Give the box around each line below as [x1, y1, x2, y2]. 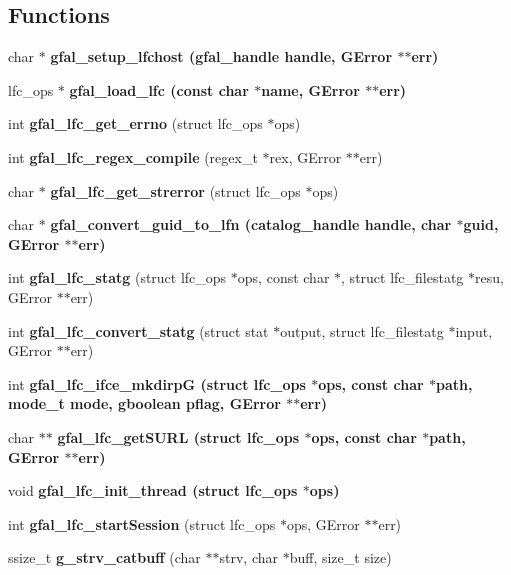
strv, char [219, 547, 278, 568]
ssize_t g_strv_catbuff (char [8, 547, 201, 568]
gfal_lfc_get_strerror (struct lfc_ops [50, 180, 301, 201]
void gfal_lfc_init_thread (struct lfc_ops [8, 480, 298, 501]
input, [455, 320, 493, 341]
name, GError [261, 79, 360, 100]
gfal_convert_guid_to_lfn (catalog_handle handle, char [50, 214, 452, 235]
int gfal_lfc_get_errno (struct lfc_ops [8, 113, 263, 134]
